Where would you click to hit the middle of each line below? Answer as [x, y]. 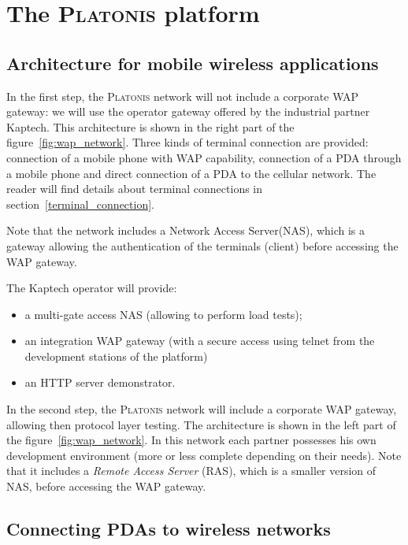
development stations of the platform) [116, 356]
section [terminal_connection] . [80, 204]
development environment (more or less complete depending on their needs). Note [204, 455]
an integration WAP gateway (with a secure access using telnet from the [200, 341]
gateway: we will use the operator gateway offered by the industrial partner [188, 111]
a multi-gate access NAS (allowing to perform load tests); [163, 314]
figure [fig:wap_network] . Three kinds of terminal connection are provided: [187, 142]
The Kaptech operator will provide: [92, 288]
